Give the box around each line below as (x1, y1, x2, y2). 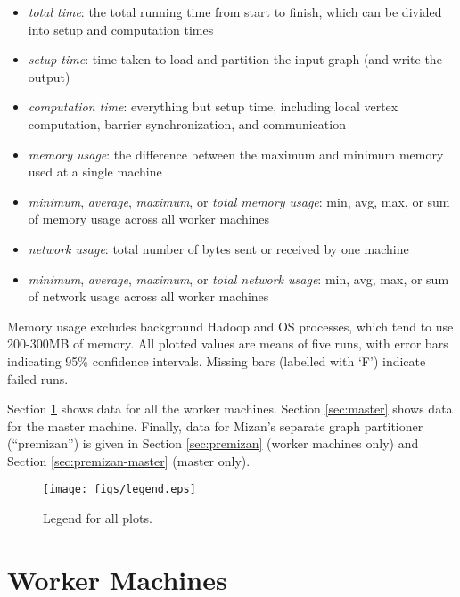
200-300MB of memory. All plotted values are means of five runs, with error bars (7, 334, 448, 353)
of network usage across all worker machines (28, 287, 269, 306)
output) (28, 67, 70, 86)
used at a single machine (28, 162, 162, 181)
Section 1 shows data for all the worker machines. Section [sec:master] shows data (7, 399, 453, 418)
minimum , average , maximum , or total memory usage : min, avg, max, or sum (28, 192, 450, 210)
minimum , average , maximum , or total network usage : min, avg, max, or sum (28, 269, 449, 288)
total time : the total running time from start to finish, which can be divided (28, 3, 442, 20)
